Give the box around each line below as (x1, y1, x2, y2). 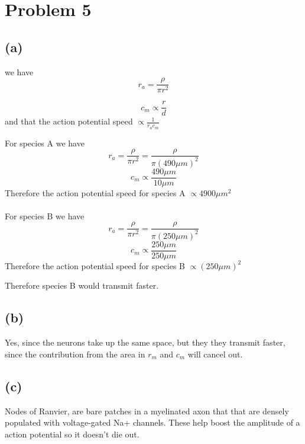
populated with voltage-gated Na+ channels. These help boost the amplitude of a (5, 416, 300, 429)
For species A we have (5, 136, 85, 149)
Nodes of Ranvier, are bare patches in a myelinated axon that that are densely (5, 404, 289, 417)
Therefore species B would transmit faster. (5, 279, 159, 292)
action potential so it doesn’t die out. (5, 427, 139, 440)
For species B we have (5, 209, 85, 222)
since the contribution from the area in (5, 347, 145, 360)
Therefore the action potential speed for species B (5, 259, 186, 271)
